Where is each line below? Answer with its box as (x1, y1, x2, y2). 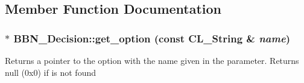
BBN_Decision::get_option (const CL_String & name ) (13, 30, 291, 45)
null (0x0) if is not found (5, 66, 97, 78)
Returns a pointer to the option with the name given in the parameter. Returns (5, 54, 299, 66)
